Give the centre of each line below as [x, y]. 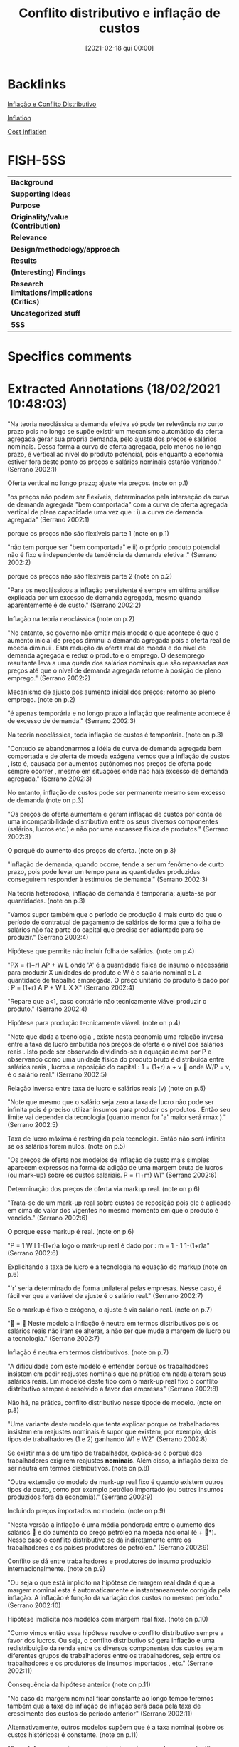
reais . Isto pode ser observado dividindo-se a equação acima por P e [110, 1052]
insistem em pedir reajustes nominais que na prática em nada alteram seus [117, 1374]
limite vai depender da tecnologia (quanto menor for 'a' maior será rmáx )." [117, 1117]
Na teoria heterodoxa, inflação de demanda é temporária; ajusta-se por [112, 893]
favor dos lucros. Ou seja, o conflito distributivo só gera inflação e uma [111, 1640]
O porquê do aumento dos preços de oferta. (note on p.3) [92, 850]
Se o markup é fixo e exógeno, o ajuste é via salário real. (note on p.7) [110, 1310]
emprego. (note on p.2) [42, 699]
